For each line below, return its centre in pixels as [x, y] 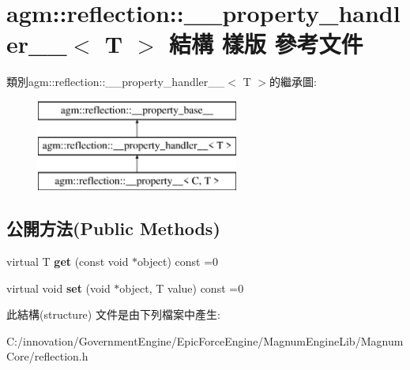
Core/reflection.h [47, 356]
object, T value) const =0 [182, 288]
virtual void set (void [58, 288]
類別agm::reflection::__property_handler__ [116, 82]
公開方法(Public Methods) [113, 228]
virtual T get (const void [68, 262]
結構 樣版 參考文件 [266, 44]
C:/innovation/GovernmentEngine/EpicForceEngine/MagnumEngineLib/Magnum [205, 340]
